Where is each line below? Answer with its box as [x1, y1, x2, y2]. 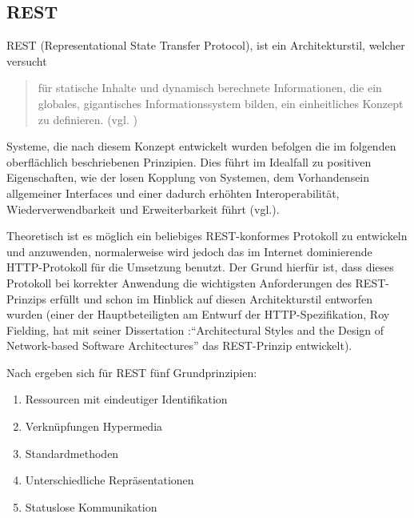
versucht [6, 52, 47, 69]
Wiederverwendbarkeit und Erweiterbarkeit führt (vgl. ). [6, 200, 280, 217]
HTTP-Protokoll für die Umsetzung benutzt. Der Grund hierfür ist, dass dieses [6, 259, 394, 275]
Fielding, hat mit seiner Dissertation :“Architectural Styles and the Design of [6, 321, 384, 338]
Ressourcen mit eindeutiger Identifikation [25, 391, 228, 408]
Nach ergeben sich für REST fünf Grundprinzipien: [6, 363, 257, 380]
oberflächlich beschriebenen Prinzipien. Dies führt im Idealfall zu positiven [6, 153, 372, 170]
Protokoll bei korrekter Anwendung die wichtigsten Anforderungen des [6, 274, 352, 291]
